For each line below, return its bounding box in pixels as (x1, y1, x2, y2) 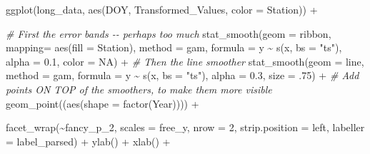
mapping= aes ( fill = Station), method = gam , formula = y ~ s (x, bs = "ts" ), (6, 40, 342, 55)
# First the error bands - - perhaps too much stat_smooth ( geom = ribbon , (6, 26, 331, 41)
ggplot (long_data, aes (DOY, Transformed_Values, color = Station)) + (6, 2, 318, 16)
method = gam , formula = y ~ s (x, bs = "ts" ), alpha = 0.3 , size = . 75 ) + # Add (6, 68, 359, 83)
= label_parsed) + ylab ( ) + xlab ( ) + (6, 133, 171, 148)
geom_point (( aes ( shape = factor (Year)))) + (6, 96, 199, 111)
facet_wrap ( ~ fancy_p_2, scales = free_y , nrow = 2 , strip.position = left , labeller (6, 120, 365, 135)
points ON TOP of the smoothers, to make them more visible (6, 81, 272, 96)
